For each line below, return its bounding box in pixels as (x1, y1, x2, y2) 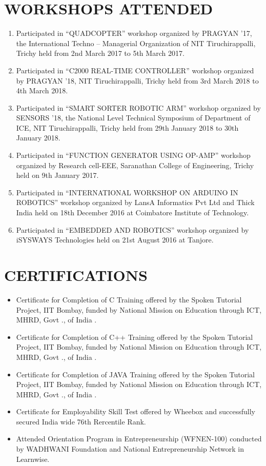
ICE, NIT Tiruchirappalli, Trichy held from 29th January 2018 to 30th (16, 122, 239, 133)
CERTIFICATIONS (4, 265, 148, 285)
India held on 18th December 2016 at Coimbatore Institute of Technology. (16, 207, 249, 218)
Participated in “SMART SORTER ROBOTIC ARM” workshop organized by (16, 102, 261, 113)
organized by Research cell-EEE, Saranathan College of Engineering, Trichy (16, 159, 254, 170)
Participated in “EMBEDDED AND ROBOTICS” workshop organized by (16, 224, 249, 235)
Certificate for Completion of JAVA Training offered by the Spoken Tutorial (16, 369, 255, 379)
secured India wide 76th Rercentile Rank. (16, 416, 146, 427)
